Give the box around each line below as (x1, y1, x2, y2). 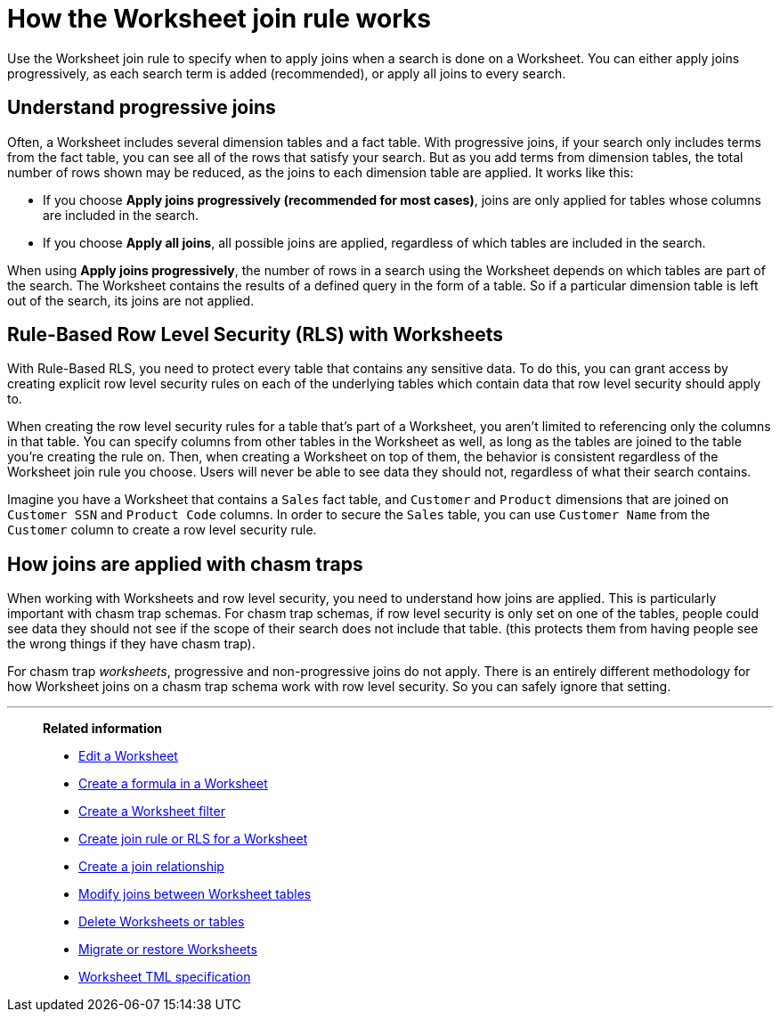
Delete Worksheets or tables (78, 914, 245, 930)
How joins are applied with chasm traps (7, 552, 363, 575)
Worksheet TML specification (78, 969, 251, 985)
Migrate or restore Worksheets (78, 942, 257, 958)
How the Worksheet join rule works (7, 4, 431, 34)
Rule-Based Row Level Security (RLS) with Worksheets (7, 323, 503, 346)
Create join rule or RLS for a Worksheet (78, 831, 308, 847)
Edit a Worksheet (78, 748, 178, 764)
